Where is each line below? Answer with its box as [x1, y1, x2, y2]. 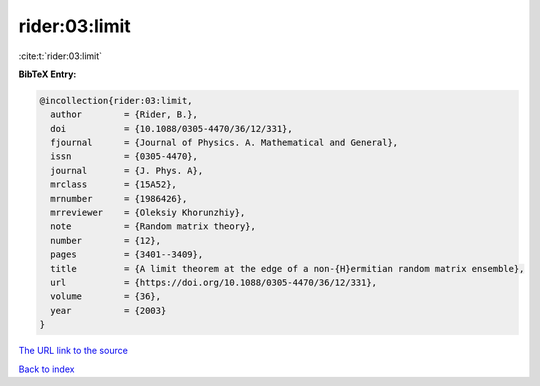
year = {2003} [50, 305, 167, 316]
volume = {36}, [50, 291, 162, 302]
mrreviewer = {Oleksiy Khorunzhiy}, [50, 207, 246, 219]
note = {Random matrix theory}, [50, 221, 257, 232]
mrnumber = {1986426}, [50, 193, 188, 204]
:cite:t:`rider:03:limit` [18, 50, 103, 62]
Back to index [18, 363, 75, 375]
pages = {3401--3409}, [50, 249, 204, 260]
